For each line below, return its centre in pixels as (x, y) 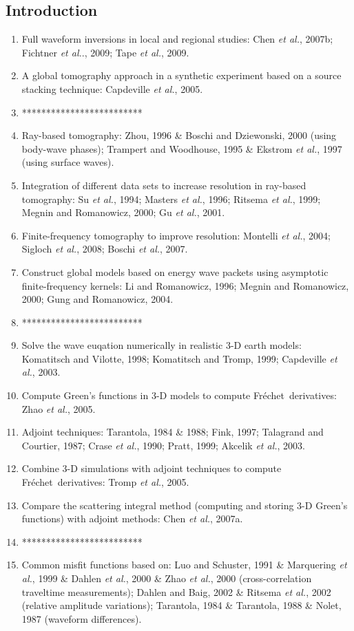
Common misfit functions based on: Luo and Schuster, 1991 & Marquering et (184, 565)
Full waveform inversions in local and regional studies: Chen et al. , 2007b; (177, 39)
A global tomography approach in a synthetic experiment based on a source (181, 75)
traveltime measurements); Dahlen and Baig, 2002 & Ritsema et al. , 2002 (176, 591)
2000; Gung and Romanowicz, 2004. (97, 299)
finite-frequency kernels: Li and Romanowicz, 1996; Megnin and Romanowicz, (185, 285)
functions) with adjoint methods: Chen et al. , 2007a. (132, 518)
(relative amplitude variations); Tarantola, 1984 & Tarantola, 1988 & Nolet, (181, 605)
